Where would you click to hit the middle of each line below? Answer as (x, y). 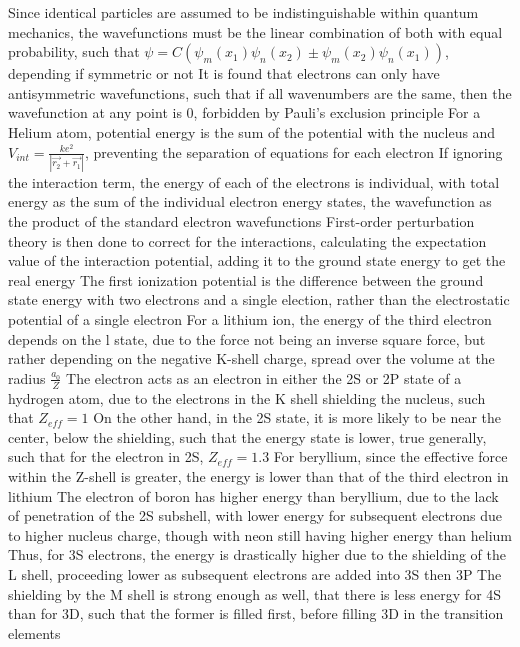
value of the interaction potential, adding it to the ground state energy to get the (257, 260)
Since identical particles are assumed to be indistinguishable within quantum (243, 12)
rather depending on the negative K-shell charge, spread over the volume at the (251, 358)
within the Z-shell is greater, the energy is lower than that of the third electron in (258, 476)
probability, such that (74, 51)
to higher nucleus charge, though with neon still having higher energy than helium (260, 534)
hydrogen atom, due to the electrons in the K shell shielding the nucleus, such (247, 397)
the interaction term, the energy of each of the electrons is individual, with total (254, 181)
